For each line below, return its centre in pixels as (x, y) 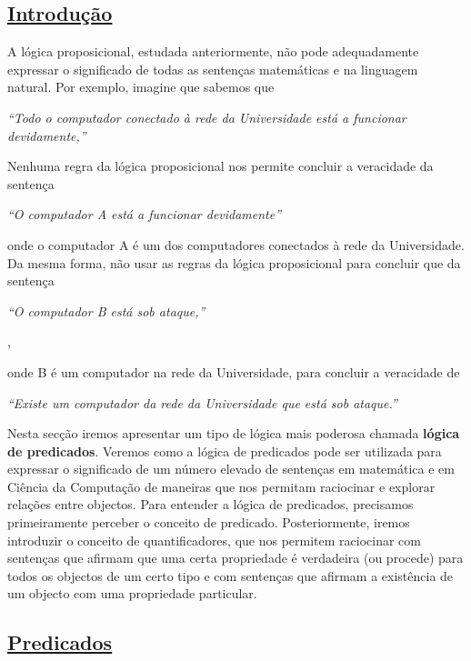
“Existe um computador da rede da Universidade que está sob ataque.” (202, 402)
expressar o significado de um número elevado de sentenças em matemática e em (231, 469)
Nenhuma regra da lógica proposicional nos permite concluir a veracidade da (220, 166)
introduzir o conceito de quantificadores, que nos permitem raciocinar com (214, 540)
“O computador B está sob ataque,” (106, 310)
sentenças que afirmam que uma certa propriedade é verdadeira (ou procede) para (235, 558)
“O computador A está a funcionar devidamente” (145, 214)
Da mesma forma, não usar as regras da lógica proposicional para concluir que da (234, 262)
